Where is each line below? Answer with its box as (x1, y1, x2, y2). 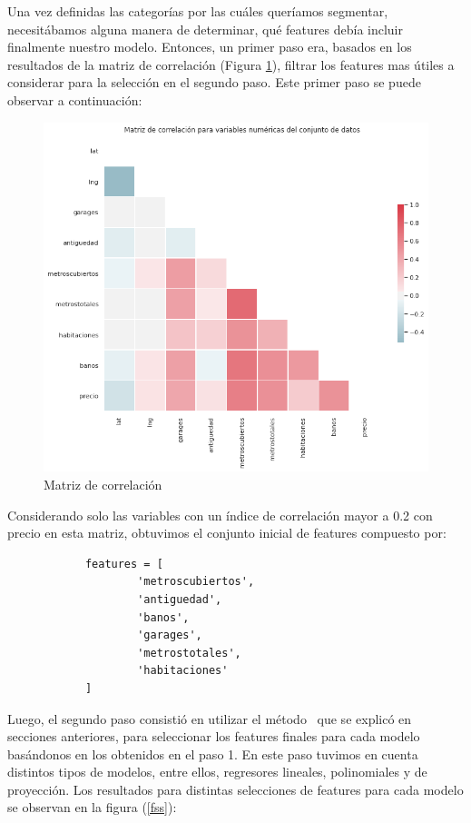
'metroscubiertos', (137, 575, 255, 589)
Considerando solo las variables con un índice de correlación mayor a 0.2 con (7, 505, 433, 524)
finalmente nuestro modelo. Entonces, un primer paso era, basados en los (7, 37, 412, 56)
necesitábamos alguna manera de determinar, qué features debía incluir (7, 19, 403, 38)
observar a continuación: (7, 90, 142, 109)
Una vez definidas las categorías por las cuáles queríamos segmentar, (7, 2, 388, 20)
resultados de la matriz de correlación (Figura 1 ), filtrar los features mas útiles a (7, 55, 455, 74)
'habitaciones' (137, 664, 229, 678)
